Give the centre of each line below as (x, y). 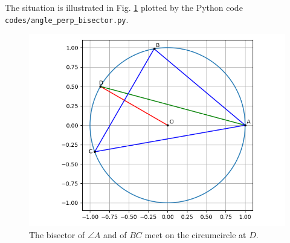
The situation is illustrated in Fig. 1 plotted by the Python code (124, 7)
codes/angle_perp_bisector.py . (67, 19)
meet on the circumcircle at (195, 234)
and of (115, 234)
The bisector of (57, 234)
